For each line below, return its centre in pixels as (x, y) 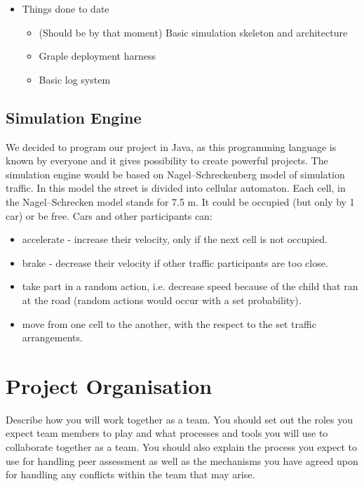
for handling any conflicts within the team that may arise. (130, 474)
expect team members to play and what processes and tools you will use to (167, 433)
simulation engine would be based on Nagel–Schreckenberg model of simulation (175, 174)
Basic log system (75, 79)
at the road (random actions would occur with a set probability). (162, 300)
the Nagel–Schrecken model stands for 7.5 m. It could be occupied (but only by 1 (180, 201)
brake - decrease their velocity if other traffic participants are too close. (175, 262)
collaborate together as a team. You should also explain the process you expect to (181, 447)
